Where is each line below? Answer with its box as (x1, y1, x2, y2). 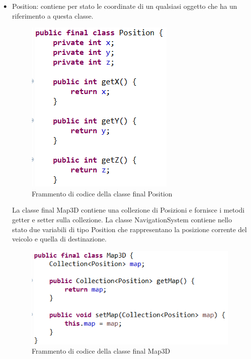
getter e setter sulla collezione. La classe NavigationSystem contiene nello (12, 214, 232, 224)
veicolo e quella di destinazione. (12, 234, 107, 244)
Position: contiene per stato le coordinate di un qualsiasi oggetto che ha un (12, 1, 237, 11)
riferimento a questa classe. (12, 10, 94, 21)
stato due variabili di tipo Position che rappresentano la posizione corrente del (12, 224, 247, 234)
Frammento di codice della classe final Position (31, 188, 173, 198)
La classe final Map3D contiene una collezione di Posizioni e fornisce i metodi (12, 205, 245, 215)
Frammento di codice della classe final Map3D (31, 346, 170, 356)
